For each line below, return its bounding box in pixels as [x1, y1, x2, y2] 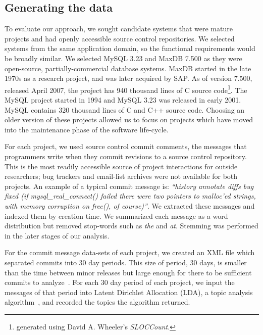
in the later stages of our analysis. [5, 230, 110, 241]
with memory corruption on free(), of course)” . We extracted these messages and [5, 200, 255, 211]
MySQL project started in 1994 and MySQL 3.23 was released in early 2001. [5, 94, 241, 105]
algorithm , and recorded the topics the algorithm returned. [5, 297, 190, 307]
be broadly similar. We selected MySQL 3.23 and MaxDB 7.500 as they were [5, 53, 242, 63]
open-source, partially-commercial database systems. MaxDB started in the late [5, 63, 251, 73]
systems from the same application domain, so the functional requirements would [5, 43, 255, 54]
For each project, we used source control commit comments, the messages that [5, 141, 247, 152]
